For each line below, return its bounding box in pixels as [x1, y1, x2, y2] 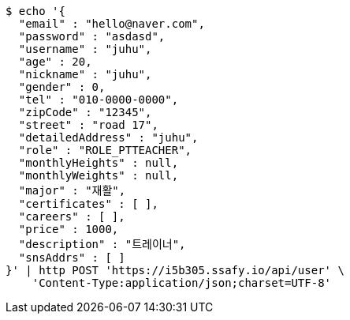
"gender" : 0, [18, 81, 106, 93]
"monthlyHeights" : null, [18, 156, 179, 169]
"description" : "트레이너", [18, 238, 186, 250]
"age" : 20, [18, 55, 92, 68]
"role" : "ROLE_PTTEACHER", [18, 144, 192, 156]
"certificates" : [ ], [18, 198, 158, 210]
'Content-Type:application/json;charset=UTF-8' [32, 277, 332, 289]
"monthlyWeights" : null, [18, 169, 179, 182]
